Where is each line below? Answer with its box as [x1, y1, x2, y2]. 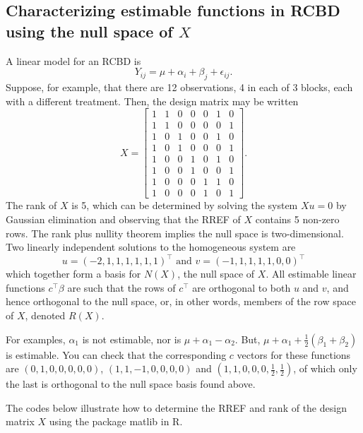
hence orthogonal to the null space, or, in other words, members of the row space [6, 294, 356, 309]
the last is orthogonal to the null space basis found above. [6, 376, 256, 391]
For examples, [6, 331, 66, 346]
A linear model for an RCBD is [6, 53, 141, 68]
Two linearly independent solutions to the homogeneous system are [6, 239, 296, 254]
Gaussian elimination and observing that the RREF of [6, 212, 241, 227]
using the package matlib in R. [49, 414, 183, 429]
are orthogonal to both [192, 280, 291, 295]
